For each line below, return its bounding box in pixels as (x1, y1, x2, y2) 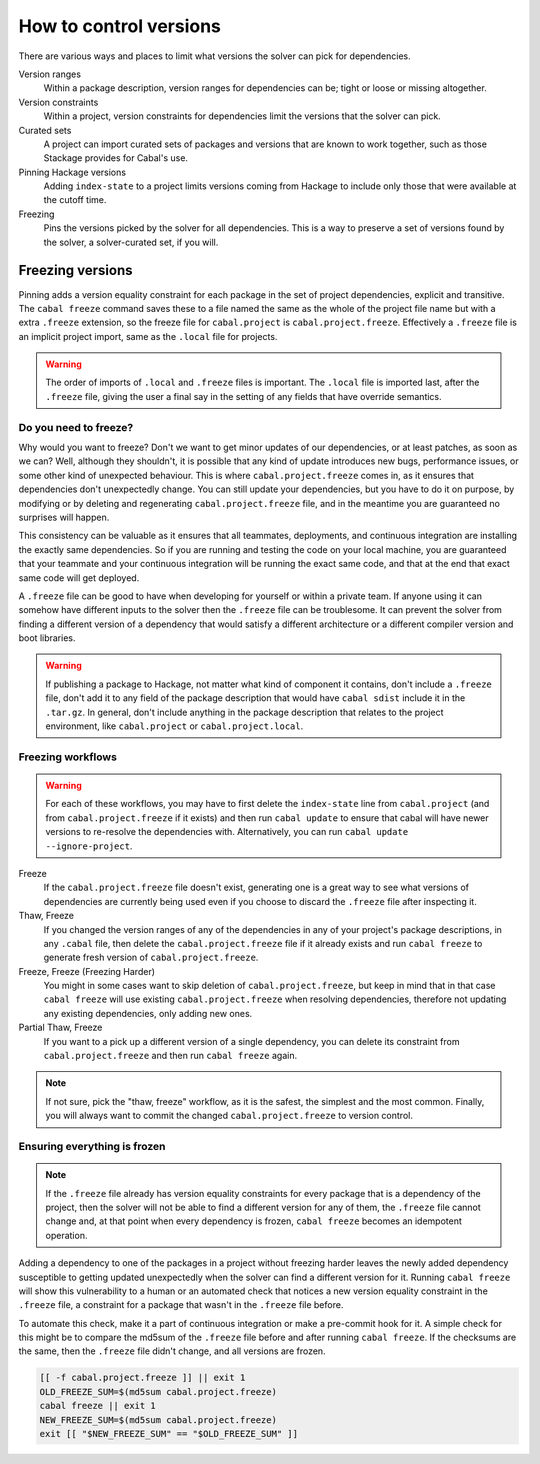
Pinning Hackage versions (18, 166, 127, 178)
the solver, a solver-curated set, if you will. (43, 236, 219, 248)
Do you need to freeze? (18, 420, 134, 434)
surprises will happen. (18, 511, 110, 523)
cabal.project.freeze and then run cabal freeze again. (43, 1050, 298, 1062)
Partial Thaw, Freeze (18, 1021, 103, 1034)
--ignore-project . (45, 840, 133, 852)
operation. (45, 1229, 88, 1241)
